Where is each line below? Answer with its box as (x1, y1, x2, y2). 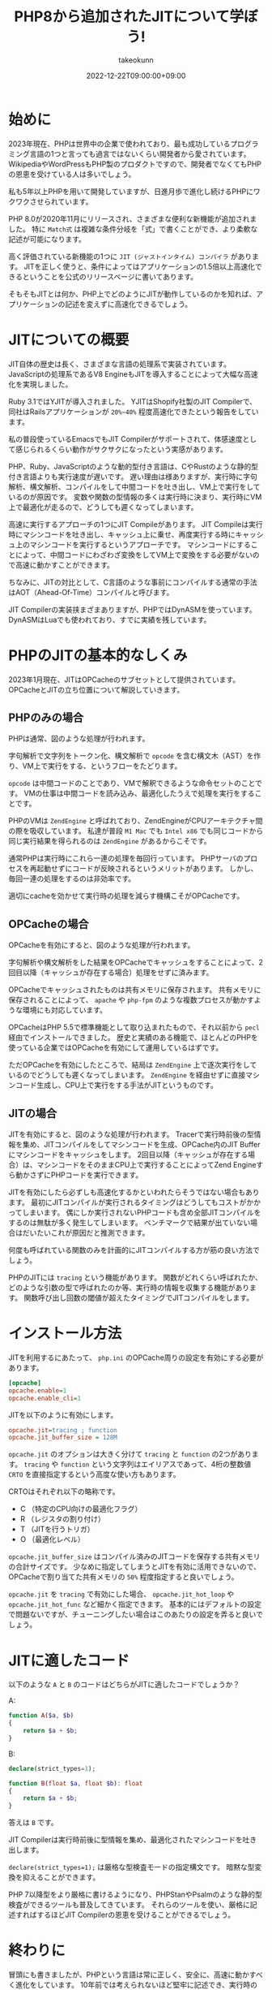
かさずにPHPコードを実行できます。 (22, 1170, 143, 1180)
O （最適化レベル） (19, 1535, 85, 1544)
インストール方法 (8, 1324, 122, 1343)
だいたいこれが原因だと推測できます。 (22, 1228, 150, 1237)
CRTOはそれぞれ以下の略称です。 (8, 1487, 120, 1496)
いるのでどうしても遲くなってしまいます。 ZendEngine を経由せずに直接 (8, 1070, 246, 1080)
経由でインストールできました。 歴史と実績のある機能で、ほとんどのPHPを (8, 1033, 258, 1042)
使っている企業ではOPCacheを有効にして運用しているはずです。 (8, 1042, 223, 1052)
